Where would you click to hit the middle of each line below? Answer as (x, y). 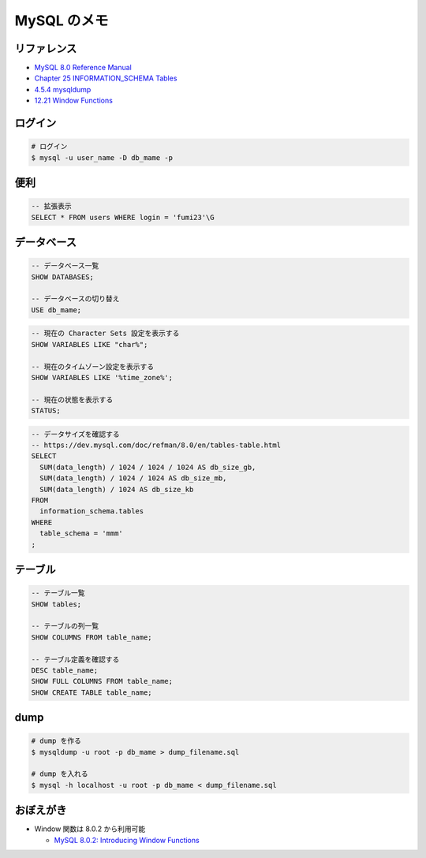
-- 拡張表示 (51, 206)
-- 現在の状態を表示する (72, 399)
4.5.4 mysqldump (63, 89)
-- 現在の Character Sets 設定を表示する (105, 334)
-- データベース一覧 (65, 266)
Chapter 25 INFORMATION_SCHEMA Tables (106, 78)
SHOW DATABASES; (63, 277)
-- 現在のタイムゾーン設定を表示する (92, 366)
